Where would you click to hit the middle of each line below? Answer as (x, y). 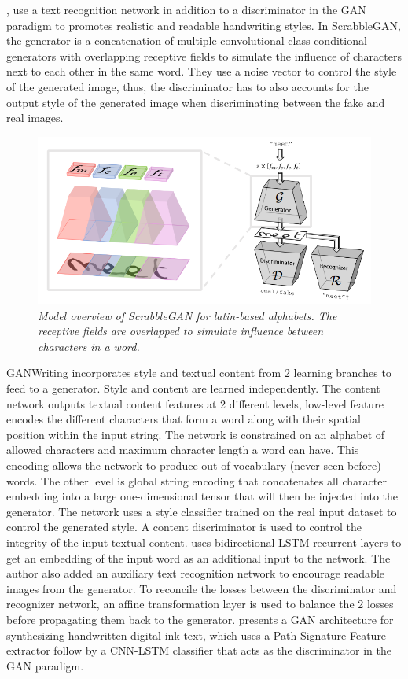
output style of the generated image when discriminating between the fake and (196, 102)
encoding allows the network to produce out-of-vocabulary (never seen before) (194, 465)
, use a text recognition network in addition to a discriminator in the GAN (186, 9)
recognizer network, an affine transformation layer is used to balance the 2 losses (200, 604)
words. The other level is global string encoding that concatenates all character (197, 480)
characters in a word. (89, 346)
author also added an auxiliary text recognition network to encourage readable (196, 573)
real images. (35, 118)
